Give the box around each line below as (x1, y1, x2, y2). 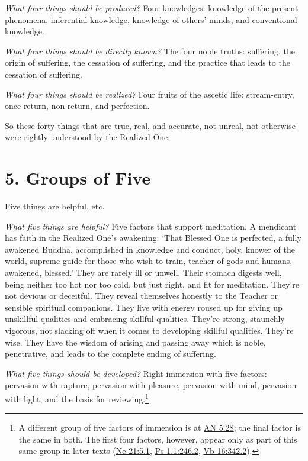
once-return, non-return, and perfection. (5, 99, 150, 112)
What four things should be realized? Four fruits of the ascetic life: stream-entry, (5, 88, 294, 100)
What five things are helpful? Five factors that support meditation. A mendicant (5, 220, 297, 232)
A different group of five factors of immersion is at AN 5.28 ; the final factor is (18, 421, 301, 434)
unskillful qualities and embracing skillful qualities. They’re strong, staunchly (5, 312, 285, 325)
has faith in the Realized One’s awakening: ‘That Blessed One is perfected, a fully (5, 231, 301, 244)
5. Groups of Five (5, 166, 151, 190)
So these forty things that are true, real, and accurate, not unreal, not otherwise (5, 119, 296, 131)
